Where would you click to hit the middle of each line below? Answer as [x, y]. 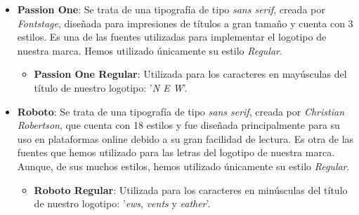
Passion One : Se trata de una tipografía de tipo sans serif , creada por [171, 9]
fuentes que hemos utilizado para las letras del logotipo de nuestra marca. [176, 152]
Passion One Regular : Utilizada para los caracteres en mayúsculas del [190, 74]
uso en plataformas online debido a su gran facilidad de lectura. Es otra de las [185, 138]
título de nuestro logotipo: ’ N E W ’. [111, 87]
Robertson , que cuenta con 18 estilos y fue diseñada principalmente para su [178, 125]
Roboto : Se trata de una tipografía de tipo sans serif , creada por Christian [181, 111]
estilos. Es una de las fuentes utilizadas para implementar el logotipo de [172, 37]
